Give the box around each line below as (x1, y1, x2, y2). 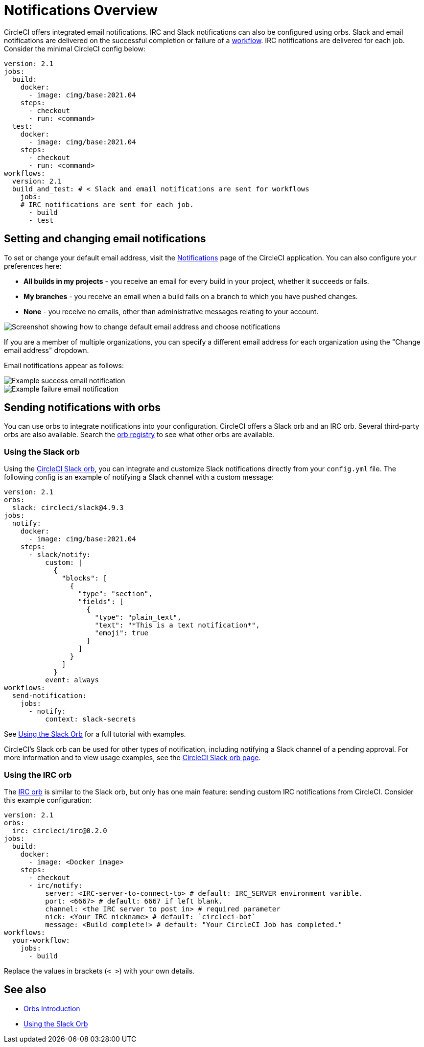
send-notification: (12, 692, 87, 700)
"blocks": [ (62, 574, 107, 582)
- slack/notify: (28, 551, 91, 559)
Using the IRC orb (4, 769, 72, 780)
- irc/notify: (28, 881, 83, 889)
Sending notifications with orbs (4, 401, 161, 414)
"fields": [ (78, 598, 124, 606)
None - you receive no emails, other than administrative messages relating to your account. (24, 307, 319, 316)
